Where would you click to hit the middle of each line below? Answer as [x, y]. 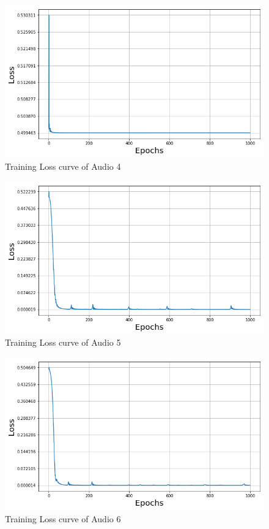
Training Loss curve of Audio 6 [63, 518]
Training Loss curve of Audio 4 [63, 166]
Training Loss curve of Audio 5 [63, 342]
